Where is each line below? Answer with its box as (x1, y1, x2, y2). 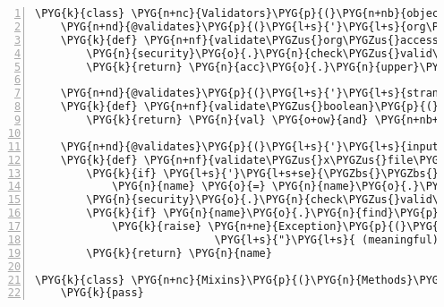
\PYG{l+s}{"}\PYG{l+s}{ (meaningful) (214, 233, 440, 246)
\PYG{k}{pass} (60, 286, 144, 300)
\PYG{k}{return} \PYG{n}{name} (86, 246, 272, 260)
